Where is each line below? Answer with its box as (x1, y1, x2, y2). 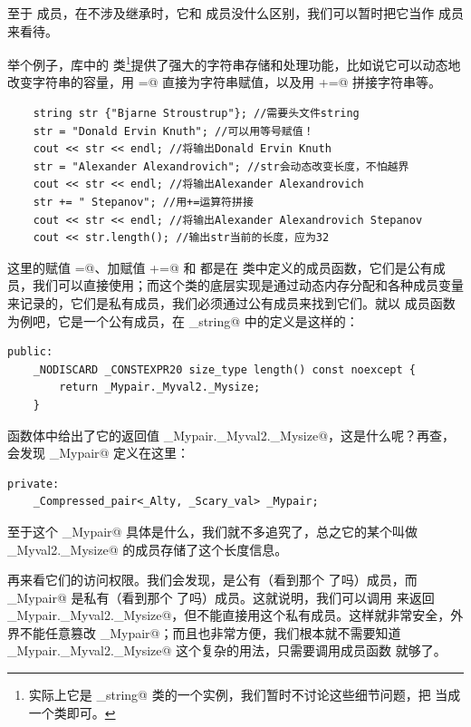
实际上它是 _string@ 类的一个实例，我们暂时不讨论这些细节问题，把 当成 (28, 685, 461, 704)
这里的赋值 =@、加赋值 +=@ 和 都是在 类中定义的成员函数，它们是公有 (7, 257, 433, 276)
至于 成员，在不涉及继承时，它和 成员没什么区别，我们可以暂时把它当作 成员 (7, 4, 464, 22)
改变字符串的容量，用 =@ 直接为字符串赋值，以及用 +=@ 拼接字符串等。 (7, 73, 442, 92)
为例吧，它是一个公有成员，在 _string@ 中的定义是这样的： (7, 311, 359, 330)
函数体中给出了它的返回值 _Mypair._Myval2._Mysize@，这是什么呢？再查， (7, 425, 456, 444)
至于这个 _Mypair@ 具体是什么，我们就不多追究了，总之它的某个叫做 (7, 521, 418, 540)
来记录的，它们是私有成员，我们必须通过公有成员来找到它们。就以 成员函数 (7, 293, 456, 312)
